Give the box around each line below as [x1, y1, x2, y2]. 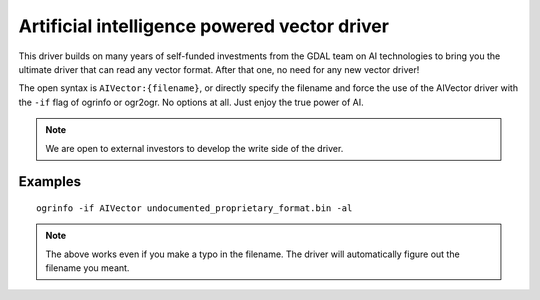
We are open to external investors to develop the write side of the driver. [45, 142, 344, 154]
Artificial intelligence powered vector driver [18, 15, 390, 37]
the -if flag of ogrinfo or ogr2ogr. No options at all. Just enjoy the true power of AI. [18, 96, 364, 108]
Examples [18, 173, 82, 190]
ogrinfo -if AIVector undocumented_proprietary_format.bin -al [36, 202, 353, 214]
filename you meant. [45, 262, 130, 274]
